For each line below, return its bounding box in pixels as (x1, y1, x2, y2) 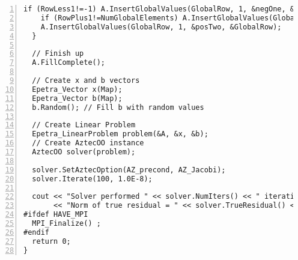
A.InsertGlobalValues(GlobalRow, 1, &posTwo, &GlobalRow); (40, 22, 282, 31)
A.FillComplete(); (32, 58, 106, 67)
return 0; (32, 237, 71, 246)
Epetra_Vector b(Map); (32, 94, 123, 103)
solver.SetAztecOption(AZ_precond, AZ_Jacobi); (32, 165, 226, 174)
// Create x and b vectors (32, 76, 140, 85)
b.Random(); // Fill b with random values (32, 103, 204, 112)
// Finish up (32, 49, 84, 58)
